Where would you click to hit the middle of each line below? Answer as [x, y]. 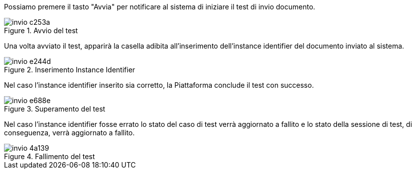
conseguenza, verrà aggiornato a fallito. [69, 133]
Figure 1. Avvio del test [41, 30]
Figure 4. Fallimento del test [50, 156]
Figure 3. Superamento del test [55, 109]
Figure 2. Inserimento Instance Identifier [70, 70]
